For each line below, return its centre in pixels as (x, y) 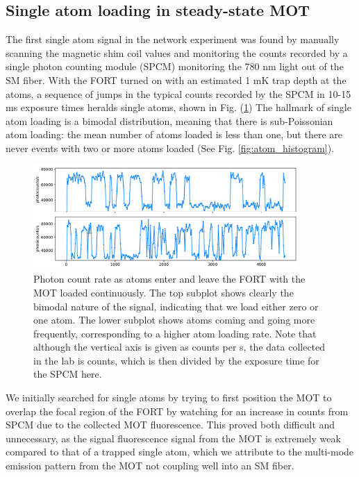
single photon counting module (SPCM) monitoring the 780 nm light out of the (175, 66)
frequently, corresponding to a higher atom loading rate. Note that (175, 333)
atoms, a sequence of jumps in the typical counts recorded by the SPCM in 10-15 (178, 93)
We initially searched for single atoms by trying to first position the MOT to (169, 397)
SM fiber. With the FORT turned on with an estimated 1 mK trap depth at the (176, 79)
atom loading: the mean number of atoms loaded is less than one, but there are (174, 134)
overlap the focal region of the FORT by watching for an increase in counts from (177, 411)
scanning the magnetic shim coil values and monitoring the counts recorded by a (177, 52)
